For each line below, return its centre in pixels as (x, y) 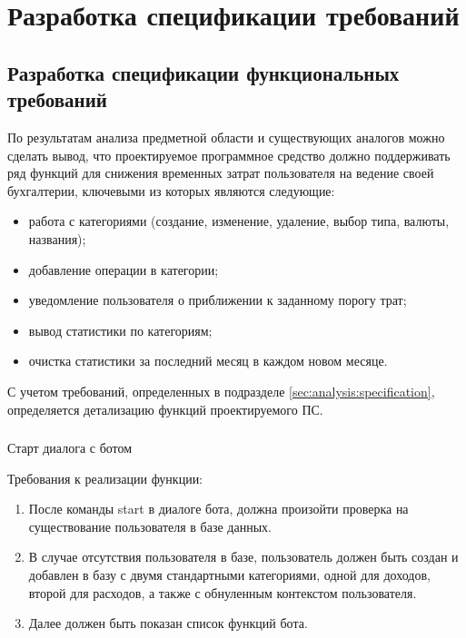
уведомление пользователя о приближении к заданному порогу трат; (218, 300)
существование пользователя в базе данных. (150, 526)
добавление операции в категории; (124, 269)
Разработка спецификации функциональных (203, 72)
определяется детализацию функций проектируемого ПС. (165, 409)
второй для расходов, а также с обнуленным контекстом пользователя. (223, 592)
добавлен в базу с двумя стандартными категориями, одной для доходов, (229, 574)
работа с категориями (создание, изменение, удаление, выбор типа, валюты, (239, 221)
